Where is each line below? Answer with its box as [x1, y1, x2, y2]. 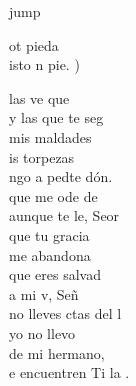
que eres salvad [9, 264, 101, 285]
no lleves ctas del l [9, 303, 122, 324]
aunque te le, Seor [9, 205, 120, 226]
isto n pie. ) [9, 54, 80, 75]
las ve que [9, 87, 70, 108]
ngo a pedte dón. [9, 166, 113, 187]
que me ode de [9, 185, 98, 206]
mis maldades [9, 126, 92, 147]
